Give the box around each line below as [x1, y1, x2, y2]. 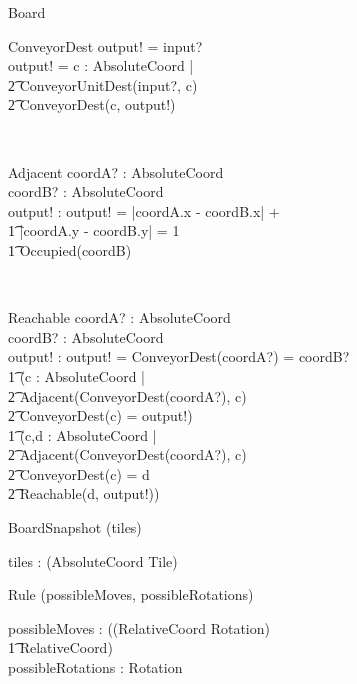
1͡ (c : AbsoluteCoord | [8, 365, 146, 386]
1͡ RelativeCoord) [8, 637, 113, 658]
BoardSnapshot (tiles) [8, 517, 142, 538]
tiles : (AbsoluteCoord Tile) [8, 550, 178, 571]
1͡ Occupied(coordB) [8, 239, 132, 260]
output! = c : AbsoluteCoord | [8, 55, 194, 76]
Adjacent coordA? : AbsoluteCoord [8, 161, 224, 182]
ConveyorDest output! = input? [8, 35, 203, 56]
